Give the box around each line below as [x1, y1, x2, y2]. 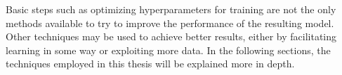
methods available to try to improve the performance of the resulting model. [6, 15, 334, 30]
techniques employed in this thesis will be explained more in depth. [6, 56, 295, 71]
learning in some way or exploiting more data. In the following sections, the [6, 42, 331, 57]
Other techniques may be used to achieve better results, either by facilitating [6, 29, 337, 44]
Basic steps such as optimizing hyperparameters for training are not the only [6, 2, 336, 16]
